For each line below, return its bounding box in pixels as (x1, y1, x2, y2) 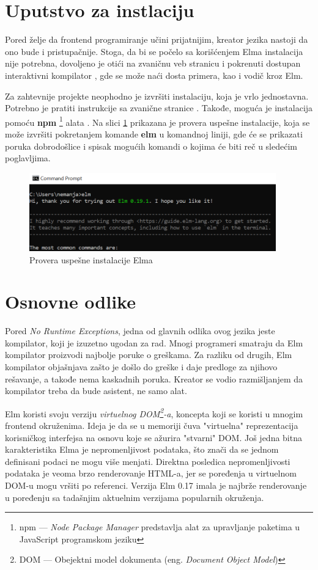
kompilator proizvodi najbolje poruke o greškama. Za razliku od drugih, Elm (5, 348, 292, 361)
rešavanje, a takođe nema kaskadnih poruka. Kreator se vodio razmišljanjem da (5, 372, 303, 385)
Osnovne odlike (5, 289, 136, 314)
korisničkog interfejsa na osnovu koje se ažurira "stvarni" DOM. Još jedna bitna (5, 431, 302, 444)
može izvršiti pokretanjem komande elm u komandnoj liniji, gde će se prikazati (5, 127, 303, 140)
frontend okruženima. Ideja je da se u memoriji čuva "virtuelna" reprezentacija (5, 419, 298, 432)
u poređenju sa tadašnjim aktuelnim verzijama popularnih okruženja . (5, 491, 264, 503)
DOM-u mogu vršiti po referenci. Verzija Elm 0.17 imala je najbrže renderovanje (5, 479, 307, 492)
